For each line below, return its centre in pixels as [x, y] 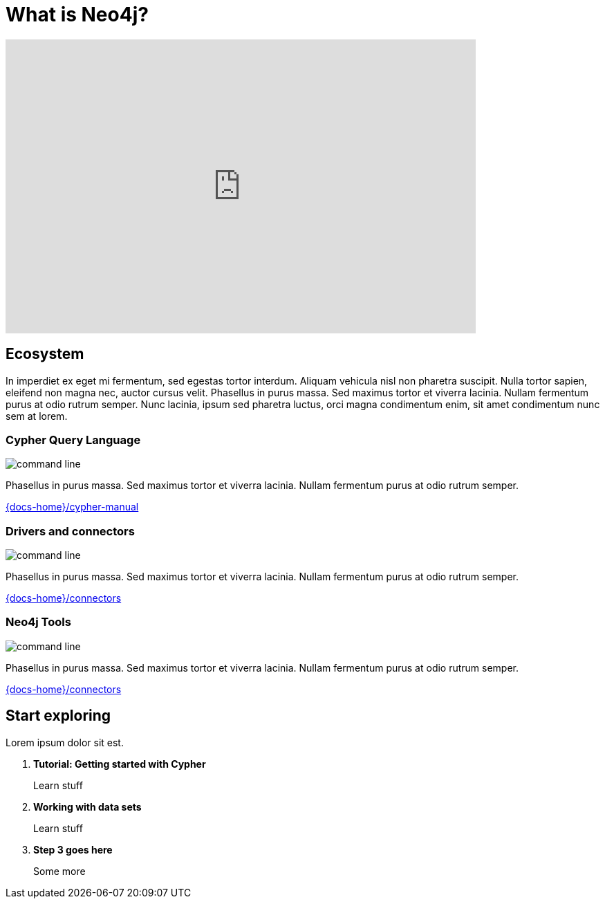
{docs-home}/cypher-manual [72, 507]
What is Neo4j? [77, 15]
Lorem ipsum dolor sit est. [65, 742]
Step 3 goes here [73, 849]
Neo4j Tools [38, 622]
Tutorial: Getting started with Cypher [120, 764]
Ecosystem [45, 354]
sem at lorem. [37, 416]
